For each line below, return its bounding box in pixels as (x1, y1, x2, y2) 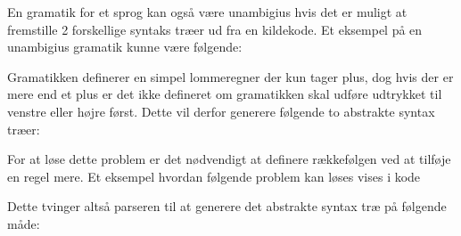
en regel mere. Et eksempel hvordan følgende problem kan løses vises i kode (7, 167, 421, 185)
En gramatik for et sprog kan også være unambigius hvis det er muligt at (7, 3, 407, 20)
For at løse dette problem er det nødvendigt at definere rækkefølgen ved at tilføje (7, 150, 451, 168)
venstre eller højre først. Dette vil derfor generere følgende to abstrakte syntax (7, 102, 435, 120)
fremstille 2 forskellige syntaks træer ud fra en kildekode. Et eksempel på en (7, 20, 423, 38)
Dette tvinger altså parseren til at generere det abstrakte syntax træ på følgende (7, 197, 447, 216)
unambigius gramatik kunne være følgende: (7, 37, 243, 56)
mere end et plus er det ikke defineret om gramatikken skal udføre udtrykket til (7, 85, 442, 103)
